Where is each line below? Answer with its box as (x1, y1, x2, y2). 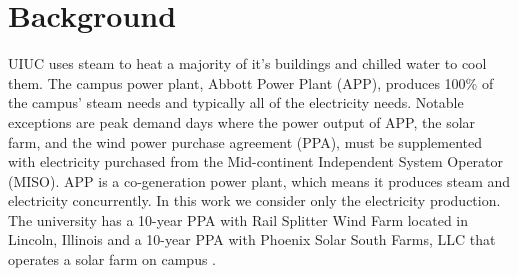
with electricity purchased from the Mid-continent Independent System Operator (8, 151, 504, 172)
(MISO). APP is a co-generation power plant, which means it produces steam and (8, 170, 511, 191)
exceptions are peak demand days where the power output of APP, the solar (8, 111, 476, 132)
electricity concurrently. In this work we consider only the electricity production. (8, 190, 501, 211)
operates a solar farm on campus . (8, 249, 217, 270)
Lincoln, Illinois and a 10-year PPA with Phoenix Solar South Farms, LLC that (8, 229, 496, 250)
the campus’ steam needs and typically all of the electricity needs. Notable (8, 92, 464, 113)
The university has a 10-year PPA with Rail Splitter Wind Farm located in (8, 209, 469, 230)
